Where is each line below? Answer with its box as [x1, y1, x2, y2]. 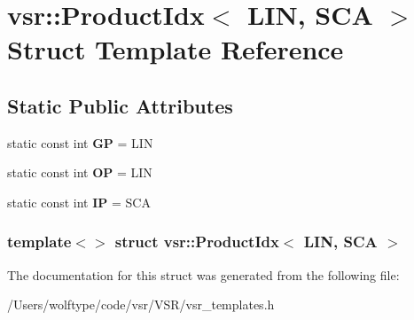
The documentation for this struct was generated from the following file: [7, 265, 400, 284]
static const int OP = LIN [7, 163, 152, 182]
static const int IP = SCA [7, 192, 151, 211]
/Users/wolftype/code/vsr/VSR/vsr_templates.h [7, 295, 275, 314]
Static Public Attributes [7, 91, 233, 119]
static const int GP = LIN [7, 133, 153, 152]
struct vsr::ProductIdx [114, 230, 279, 253]
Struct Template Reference [7, 31, 344, 67]
